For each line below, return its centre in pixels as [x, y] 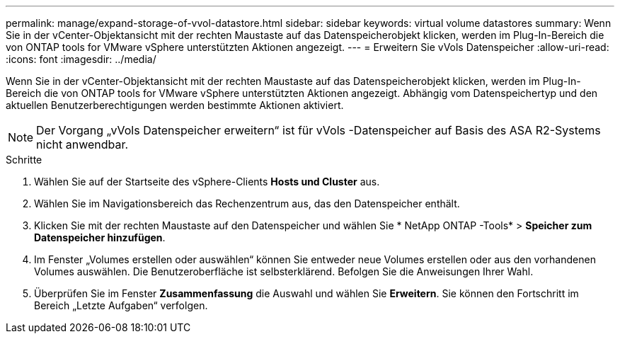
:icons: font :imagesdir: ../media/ [81, 59]
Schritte [24, 160]
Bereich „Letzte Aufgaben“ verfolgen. [121, 305]
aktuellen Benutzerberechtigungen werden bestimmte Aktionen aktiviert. [175, 105]
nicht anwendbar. [82, 144]
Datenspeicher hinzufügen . [100, 237]
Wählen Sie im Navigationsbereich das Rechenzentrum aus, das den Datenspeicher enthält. [247, 203]
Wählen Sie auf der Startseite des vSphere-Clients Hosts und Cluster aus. [207, 182]
